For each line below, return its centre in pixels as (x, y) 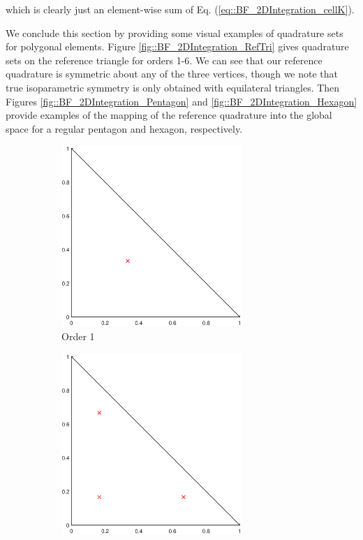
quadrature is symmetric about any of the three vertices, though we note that (172, 74)
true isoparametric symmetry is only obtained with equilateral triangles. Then (173, 87)
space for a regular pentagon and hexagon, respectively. (124, 128)
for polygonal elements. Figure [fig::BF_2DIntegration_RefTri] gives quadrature (177, 46)
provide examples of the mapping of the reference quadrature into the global (169, 115)
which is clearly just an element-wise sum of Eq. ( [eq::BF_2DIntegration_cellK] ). (180, 9)
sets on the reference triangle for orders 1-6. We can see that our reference (164, 60)
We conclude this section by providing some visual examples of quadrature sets (175, 32)
